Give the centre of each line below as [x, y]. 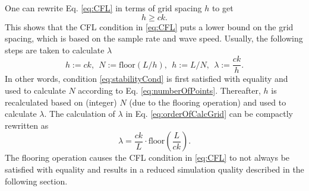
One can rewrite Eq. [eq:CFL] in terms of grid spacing [103, 8]
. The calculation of [80, 114]
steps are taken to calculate [55, 50]
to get [223, 8]
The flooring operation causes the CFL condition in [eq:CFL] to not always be [147, 157]
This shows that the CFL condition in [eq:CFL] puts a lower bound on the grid [149, 26]
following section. [36, 181]
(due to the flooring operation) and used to [208, 102]
